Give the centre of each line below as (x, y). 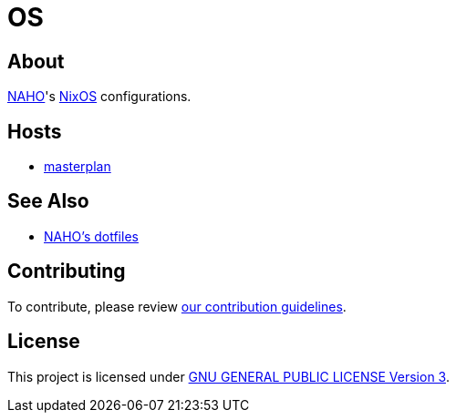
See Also (48, 201)
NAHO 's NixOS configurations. (99, 97)
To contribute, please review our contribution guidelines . (177, 306)
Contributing (67, 271)
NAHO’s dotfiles (91, 236)
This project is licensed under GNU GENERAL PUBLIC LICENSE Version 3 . (228, 376)
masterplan (78, 167)
